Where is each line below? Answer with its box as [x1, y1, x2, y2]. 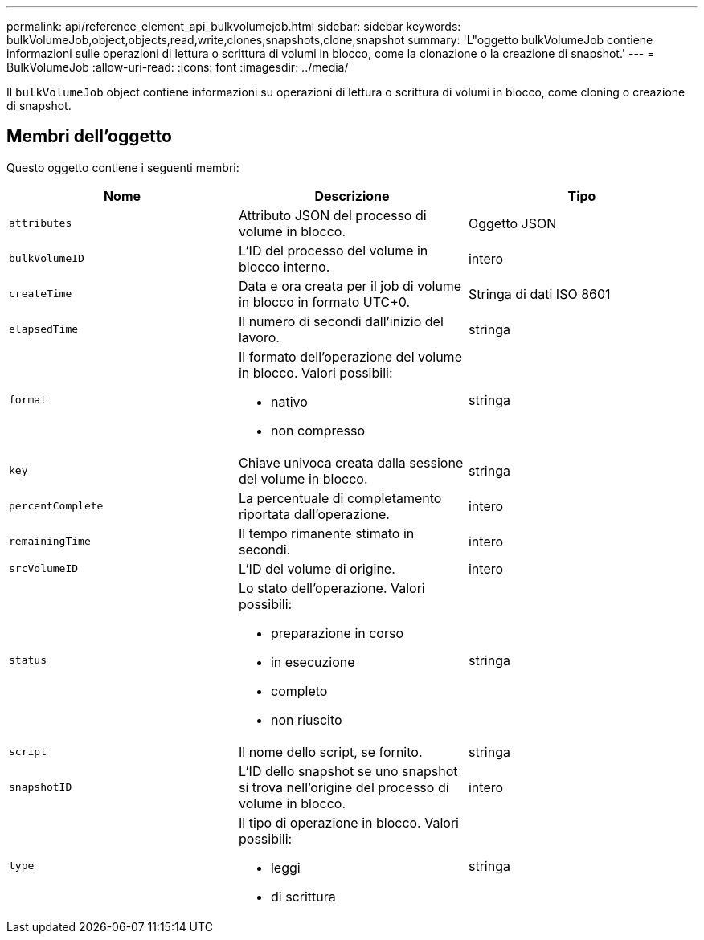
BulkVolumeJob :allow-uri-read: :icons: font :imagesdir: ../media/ [6, 60, 349, 74]
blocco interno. [238, 258, 330, 275]
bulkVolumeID [9, 252, 84, 265]
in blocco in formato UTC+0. [238, 293, 411, 310]
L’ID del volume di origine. [238, 560, 395, 577]
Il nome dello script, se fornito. [238, 743, 423, 760]
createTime [9, 288, 72, 300]
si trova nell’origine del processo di [238, 779, 449, 795]
